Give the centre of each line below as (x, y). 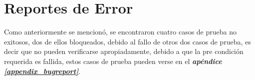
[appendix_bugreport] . (42, 71)
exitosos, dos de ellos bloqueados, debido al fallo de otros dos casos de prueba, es (127, 41)
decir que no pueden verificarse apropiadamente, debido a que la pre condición (124, 51)
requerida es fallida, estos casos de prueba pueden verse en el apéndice (113, 61)
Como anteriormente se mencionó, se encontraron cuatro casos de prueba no (120, 32)
